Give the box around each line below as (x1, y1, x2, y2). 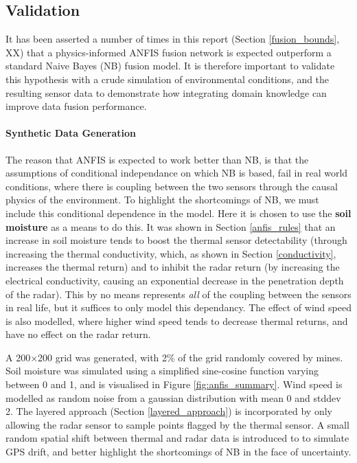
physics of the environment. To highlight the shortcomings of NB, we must (5, 192, 319, 207)
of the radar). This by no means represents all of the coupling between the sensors (5, 286, 352, 301)
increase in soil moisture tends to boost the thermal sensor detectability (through (5, 233, 347, 247)
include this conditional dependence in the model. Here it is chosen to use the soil (5, 205, 352, 220)
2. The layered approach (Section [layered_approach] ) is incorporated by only (5, 404, 332, 418)
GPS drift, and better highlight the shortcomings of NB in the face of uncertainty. (5, 444, 352, 459)
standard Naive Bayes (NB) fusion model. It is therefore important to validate (5, 58, 335, 73)
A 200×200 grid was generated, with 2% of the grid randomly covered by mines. (5, 350, 343, 364)
